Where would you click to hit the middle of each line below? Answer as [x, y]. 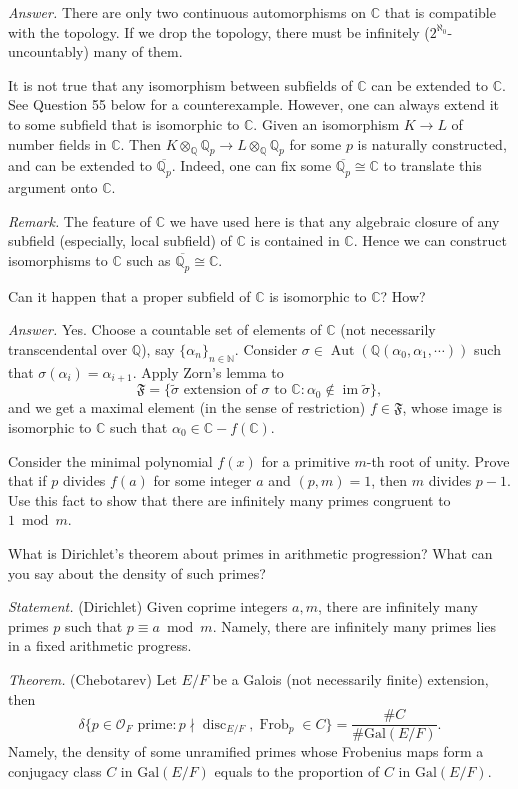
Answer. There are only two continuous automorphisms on [187, 12]
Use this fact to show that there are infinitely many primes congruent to [229, 499]
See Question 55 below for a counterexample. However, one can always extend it [253, 104]
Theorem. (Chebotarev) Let [92, 678]
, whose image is [452, 407]
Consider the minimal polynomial [110, 460]
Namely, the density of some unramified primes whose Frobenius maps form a [246, 751]
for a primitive [305, 460]
